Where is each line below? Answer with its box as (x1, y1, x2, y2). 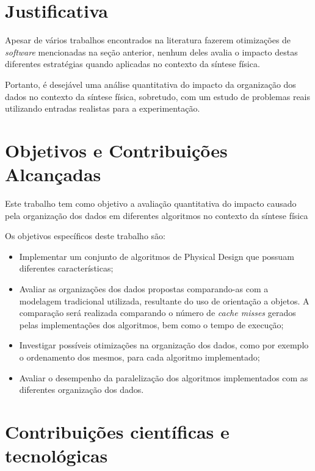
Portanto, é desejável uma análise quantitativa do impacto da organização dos (5, 77, 296, 90)
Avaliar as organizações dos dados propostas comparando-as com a (19, 282, 269, 295)
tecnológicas (5, 443, 108, 468)
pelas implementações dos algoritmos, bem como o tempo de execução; (19, 318, 284, 331)
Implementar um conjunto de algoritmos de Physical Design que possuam (19, 250, 294, 262)
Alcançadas (5, 162, 101, 187)
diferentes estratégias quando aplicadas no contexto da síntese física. (5, 57, 260, 70)
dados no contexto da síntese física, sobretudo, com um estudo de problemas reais (5, 90, 311, 102)
